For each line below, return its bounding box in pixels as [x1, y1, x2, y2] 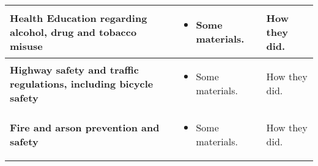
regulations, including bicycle [10, 76, 153, 91]
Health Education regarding [10, 10, 147, 25]
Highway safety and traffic [10, 62, 139, 77]
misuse [10, 38, 43, 53]
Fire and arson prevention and [10, 120, 160, 134]
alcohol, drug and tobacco [10, 24, 137, 39]
